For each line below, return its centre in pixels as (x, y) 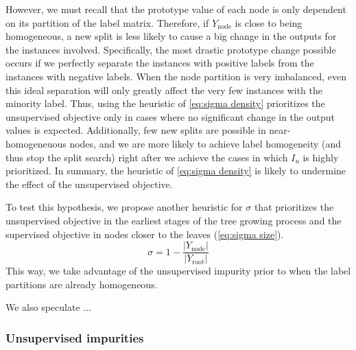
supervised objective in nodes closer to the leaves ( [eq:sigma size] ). (145, 234)
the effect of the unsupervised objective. (89, 184)
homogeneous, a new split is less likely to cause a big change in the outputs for (171, 36)
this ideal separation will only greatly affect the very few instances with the (164, 90)
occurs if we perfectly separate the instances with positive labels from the (160, 63)
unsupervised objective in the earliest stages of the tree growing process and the (174, 220)
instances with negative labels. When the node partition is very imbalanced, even (176, 76)
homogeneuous (36, 143)
